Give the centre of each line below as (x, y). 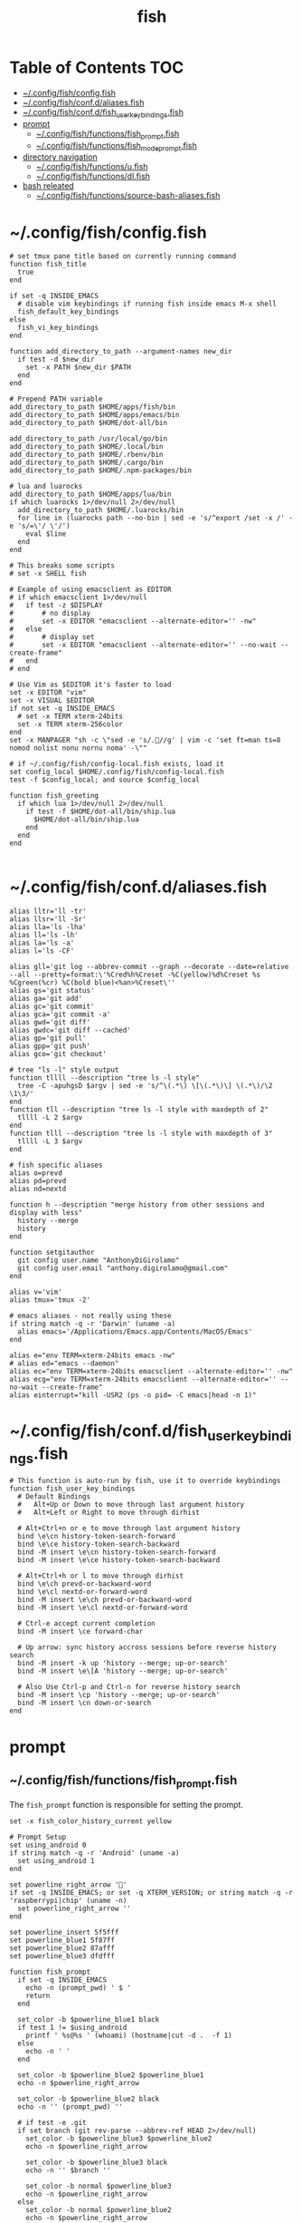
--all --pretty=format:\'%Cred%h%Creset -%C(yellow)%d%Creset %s (135, 975)
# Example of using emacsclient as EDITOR (90, 590)
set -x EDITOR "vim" (48, 693)
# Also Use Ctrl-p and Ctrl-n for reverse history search (129, 1687)
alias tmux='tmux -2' (50, 1300)
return (38, 1995)
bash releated (48, 186)
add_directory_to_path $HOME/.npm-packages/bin (101, 471)
